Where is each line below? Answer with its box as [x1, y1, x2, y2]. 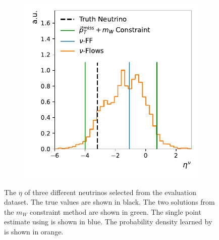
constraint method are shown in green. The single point [30, 206, 201, 217]
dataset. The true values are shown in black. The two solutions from [4, 197, 215, 207]
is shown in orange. [4, 226, 64, 236]
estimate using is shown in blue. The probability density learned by [4, 216, 212, 227]
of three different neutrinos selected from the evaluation [24, 186, 196, 197]
